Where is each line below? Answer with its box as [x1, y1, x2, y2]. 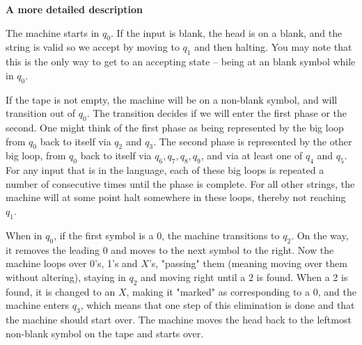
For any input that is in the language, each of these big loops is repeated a [6, 163, 324, 177]
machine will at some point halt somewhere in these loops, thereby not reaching [6, 190, 346, 204]
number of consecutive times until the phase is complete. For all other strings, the [6, 176, 355, 191]
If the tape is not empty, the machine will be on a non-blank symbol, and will [6, 92, 338, 106]
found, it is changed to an [6, 284, 116, 298]
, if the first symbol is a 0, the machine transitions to [54, 227, 280, 242]
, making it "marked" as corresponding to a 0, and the [126, 284, 356, 298]
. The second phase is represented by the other [153, 134, 352, 148]
